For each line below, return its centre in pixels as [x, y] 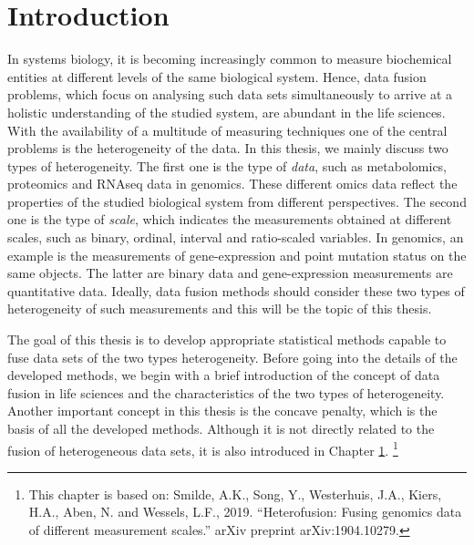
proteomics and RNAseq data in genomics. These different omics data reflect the [232, 184]
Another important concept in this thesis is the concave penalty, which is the [222, 411]
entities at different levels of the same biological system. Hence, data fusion [217, 76]
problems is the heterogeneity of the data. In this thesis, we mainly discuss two [228, 148]
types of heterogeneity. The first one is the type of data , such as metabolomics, [227, 165]
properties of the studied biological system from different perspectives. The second [237, 201]
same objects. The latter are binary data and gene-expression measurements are [230, 273]
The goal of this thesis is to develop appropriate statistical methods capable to [227, 339]
